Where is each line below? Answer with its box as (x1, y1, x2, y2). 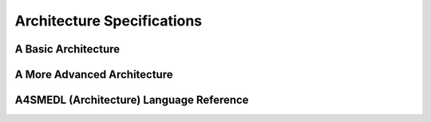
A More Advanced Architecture (14, 68, 173, 81)
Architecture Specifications (14, 12, 203, 30)
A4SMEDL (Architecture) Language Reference (14, 93, 249, 107)
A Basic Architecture (14, 42, 121, 56)
